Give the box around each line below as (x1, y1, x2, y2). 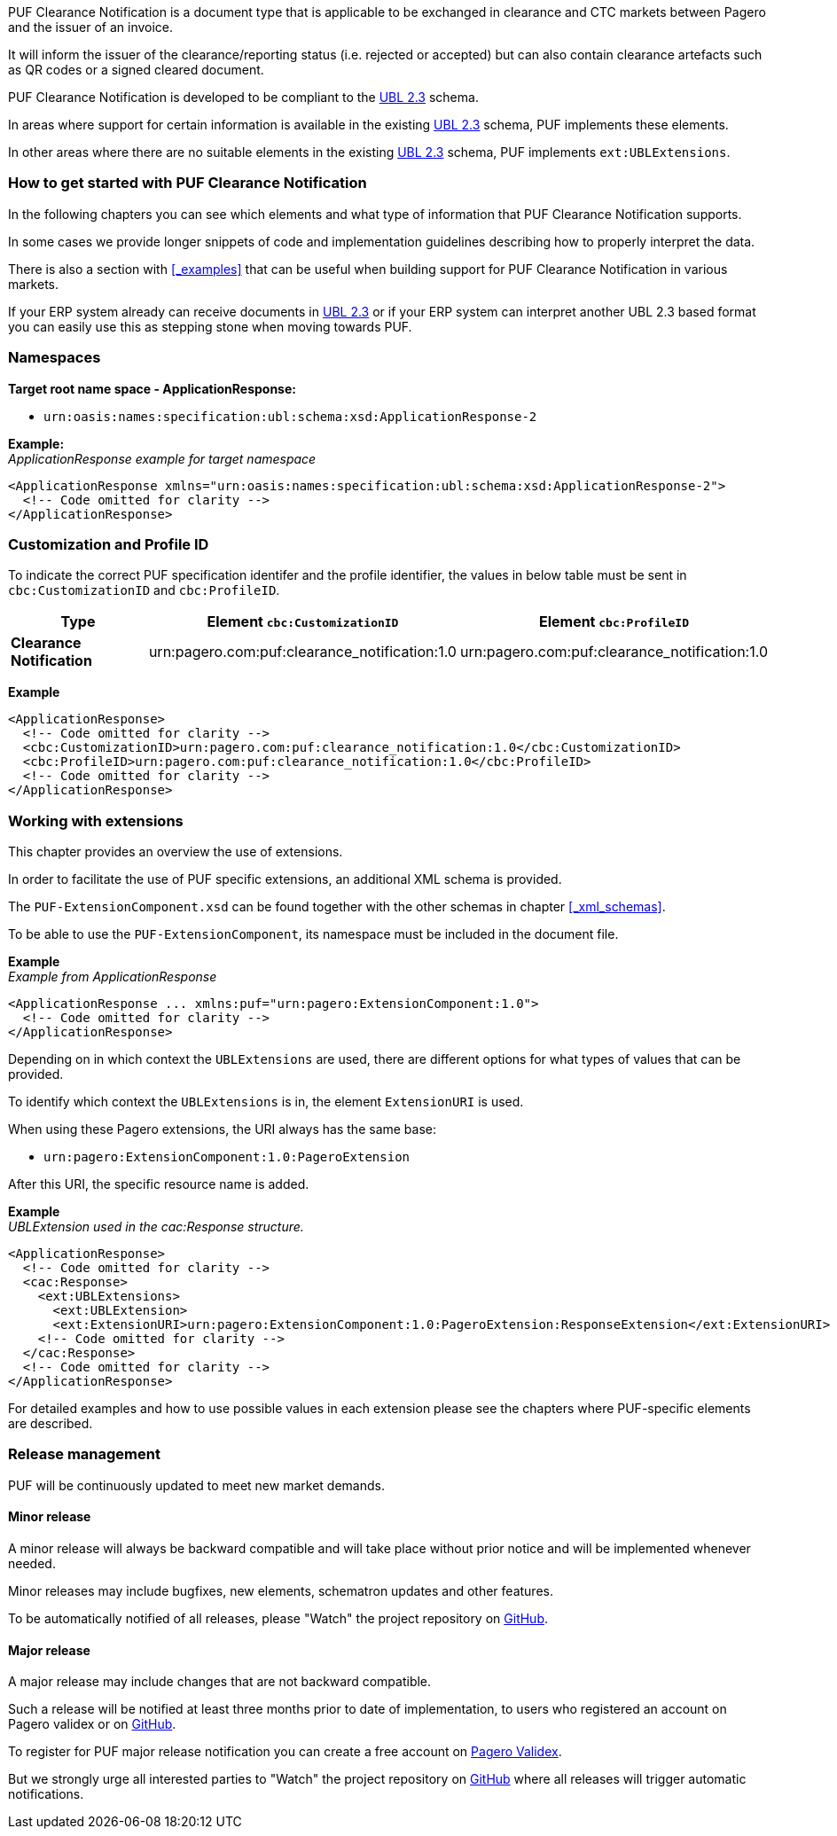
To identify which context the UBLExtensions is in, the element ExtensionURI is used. (8, 1094, 524, 1109)
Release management (8, 1445, 160, 1464)
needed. (8, 1555, 56, 1571)
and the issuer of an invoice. (8, 20, 174, 35)
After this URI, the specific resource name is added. (8, 1176, 309, 1191)
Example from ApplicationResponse (8, 969, 217, 984)
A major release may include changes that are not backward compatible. (8, 1674, 432, 1690)
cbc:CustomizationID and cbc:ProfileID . (8, 582, 280, 598)
